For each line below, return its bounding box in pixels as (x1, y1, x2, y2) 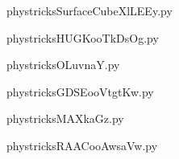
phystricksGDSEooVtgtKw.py (6, 83, 154, 100)
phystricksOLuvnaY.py (6, 56, 120, 73)
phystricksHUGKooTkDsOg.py (6, 29, 159, 46)
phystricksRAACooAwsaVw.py (6, 137, 158, 153)
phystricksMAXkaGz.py (6, 110, 124, 127)
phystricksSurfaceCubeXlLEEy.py (6, 2, 173, 18)
